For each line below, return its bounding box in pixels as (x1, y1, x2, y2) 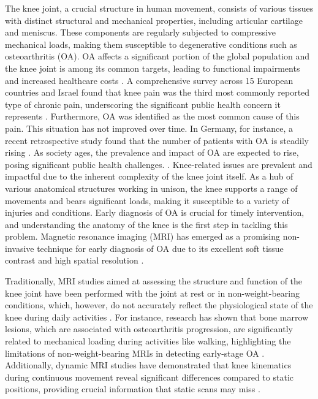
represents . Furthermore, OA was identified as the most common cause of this (5, 110, 300, 123)
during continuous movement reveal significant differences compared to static (5, 370, 293, 383)
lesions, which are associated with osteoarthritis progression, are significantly (5, 322, 293, 335)
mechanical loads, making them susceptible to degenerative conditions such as (5, 37, 297, 50)
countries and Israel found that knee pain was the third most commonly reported (5, 86, 310, 99)
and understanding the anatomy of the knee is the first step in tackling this (5, 218, 288, 230)
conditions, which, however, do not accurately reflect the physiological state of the (5, 298, 313, 311)
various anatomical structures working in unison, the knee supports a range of (5, 181, 298, 194)
